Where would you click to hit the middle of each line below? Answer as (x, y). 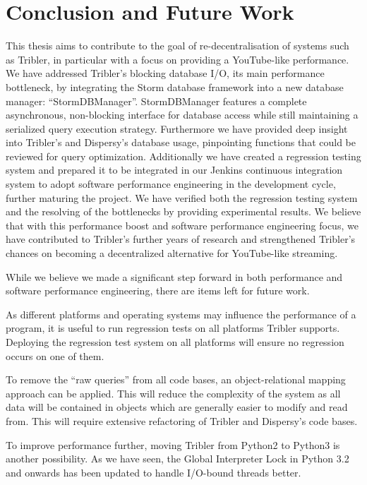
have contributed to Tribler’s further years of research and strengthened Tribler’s (181, 239)
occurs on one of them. (55, 355)
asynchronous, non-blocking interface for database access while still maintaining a (182, 115)
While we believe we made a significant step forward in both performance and (174, 276)
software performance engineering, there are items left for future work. (158, 291)
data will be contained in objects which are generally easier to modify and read (177, 407)
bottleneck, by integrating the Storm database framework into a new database (175, 86)
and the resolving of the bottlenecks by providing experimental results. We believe (183, 211)
